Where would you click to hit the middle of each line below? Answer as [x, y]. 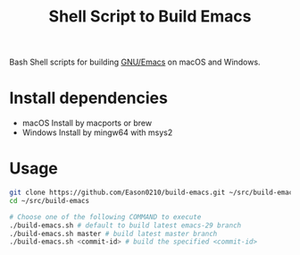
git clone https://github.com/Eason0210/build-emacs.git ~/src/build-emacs [153, 193]
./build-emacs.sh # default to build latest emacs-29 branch [125, 225]
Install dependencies [88, 98]
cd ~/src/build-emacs [50, 200]
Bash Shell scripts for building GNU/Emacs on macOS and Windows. [135, 62]
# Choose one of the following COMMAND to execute [105, 217]
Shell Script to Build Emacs [150, 17]
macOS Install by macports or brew [87, 123]
